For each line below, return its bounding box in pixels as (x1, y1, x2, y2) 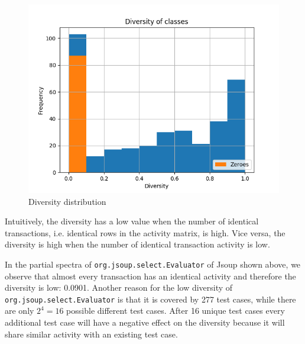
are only (5, 304, 34, 317)
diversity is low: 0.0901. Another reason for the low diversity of (5, 281, 233, 294)
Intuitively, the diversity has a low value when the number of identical (5, 215, 259, 227)
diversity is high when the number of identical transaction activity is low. (5, 238, 270, 250)
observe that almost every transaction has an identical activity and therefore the (5, 269, 296, 282)
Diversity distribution (28, 195, 106, 207)
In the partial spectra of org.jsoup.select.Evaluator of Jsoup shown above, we (5, 258, 301, 270)
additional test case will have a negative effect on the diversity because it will (5, 316, 285, 329)
